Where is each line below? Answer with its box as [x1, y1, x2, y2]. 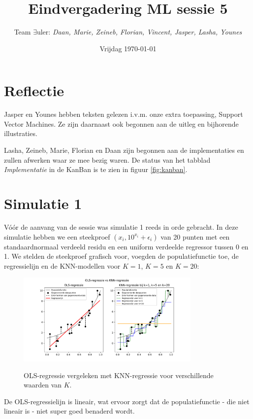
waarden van [24, 380, 62, 390]
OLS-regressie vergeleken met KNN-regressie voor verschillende [24, 370, 214, 380]
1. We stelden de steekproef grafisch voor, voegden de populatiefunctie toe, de [4, 251, 239, 261]
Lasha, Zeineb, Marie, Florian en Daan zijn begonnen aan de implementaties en [4, 145, 244, 155]
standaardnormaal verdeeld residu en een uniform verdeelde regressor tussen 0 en [4, 241, 249, 251]
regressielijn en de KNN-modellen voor [4, 260, 121, 271]
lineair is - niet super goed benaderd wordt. [4, 406, 135, 416]
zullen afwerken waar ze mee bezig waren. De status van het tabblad [4, 154, 211, 165]
